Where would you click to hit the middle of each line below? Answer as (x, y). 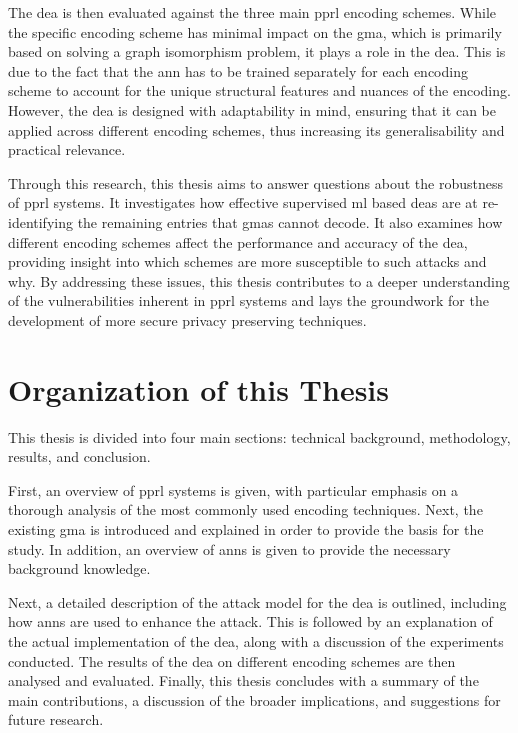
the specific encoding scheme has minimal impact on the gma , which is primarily (255, 31)
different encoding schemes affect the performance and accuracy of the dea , (238, 241)
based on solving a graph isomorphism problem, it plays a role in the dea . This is (257, 51)
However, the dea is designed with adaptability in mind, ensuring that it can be (252, 109)
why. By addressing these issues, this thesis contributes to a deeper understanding (259, 280)
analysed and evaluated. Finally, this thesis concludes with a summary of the (243, 680)
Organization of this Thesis (198, 388)
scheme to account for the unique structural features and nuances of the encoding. (259, 90)
